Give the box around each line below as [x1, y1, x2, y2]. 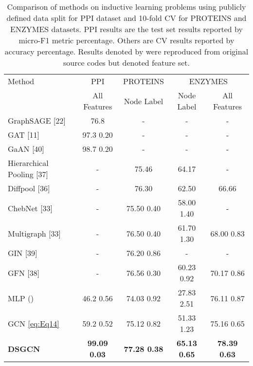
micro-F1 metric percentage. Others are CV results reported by [18, 35, 235, 46]
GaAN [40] [8, 143, 44, 154]
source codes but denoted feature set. [63, 57, 190, 68]
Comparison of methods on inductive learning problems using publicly [7, 1, 246, 12]
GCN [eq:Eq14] [8, 317, 59, 329]
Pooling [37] [8, 168, 48, 180]
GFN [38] [8, 267, 40, 278]
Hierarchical [8, 157, 49, 168]
